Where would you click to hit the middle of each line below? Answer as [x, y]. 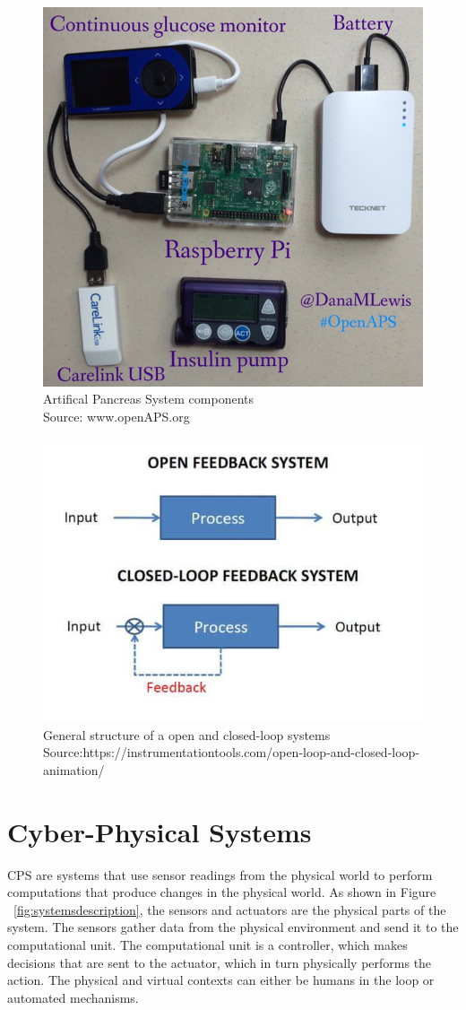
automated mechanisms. [73, 997]
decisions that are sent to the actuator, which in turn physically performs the [220, 962]
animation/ [74, 769]
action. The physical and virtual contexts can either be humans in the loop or [221, 980]
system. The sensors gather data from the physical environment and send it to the [233, 927]
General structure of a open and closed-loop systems [187, 734]
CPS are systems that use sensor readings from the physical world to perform [220, 874]
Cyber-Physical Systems [160, 831]
